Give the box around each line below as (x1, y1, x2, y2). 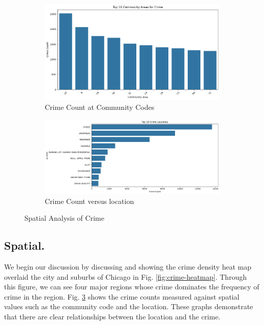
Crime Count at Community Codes (45, 102, 155, 112)
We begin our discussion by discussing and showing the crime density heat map (4, 261, 252, 272)
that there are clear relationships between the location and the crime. (4, 311, 220, 321)
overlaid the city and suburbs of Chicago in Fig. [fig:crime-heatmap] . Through (4, 271, 247, 282)
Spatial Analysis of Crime (24, 213, 104, 223)
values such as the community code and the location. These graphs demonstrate (4, 301, 253, 312)
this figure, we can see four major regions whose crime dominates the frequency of (4, 281, 259, 292)
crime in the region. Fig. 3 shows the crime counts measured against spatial (4, 291, 240, 302)
